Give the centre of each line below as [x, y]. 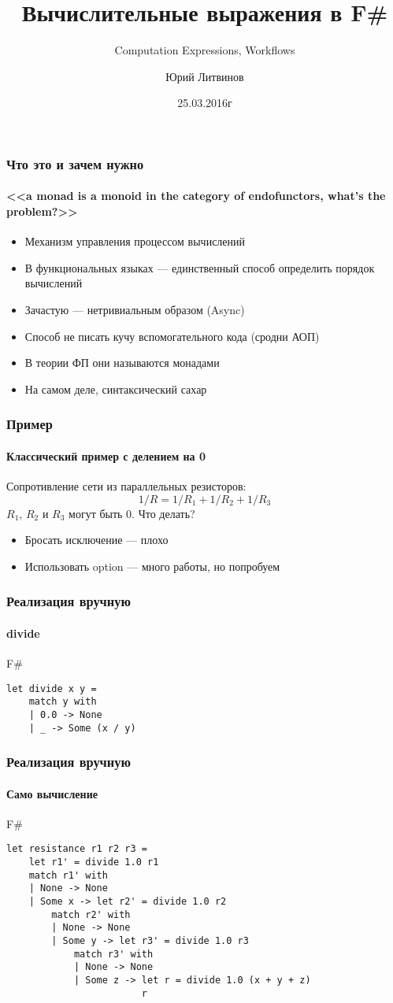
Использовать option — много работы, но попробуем [152, 566]
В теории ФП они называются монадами [122, 363]
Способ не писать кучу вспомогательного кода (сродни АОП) [172, 336]
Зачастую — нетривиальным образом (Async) [135, 309]
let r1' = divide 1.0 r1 [94, 862]
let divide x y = [52, 688]
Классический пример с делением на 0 [106, 455]
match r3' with [113, 954]
